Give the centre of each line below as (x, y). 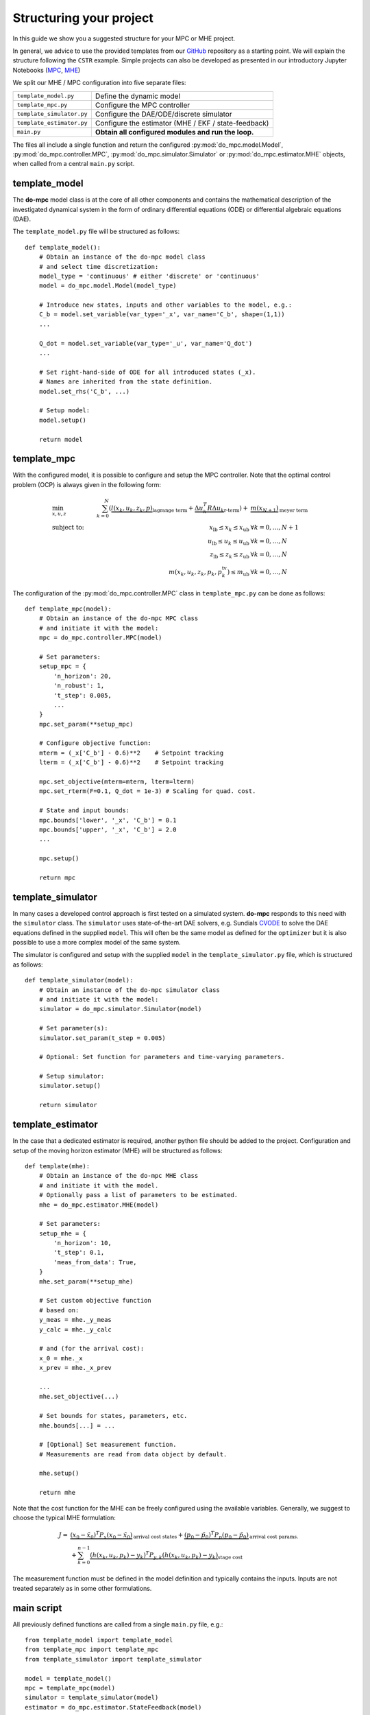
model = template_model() (69, 1678)
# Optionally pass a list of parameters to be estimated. (138, 1195)
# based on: (59, 1310)
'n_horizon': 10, (83, 1243)
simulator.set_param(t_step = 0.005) (102, 1038)
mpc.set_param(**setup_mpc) (86, 724)
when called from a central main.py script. (74, 164)
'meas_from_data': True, (95, 1262)
